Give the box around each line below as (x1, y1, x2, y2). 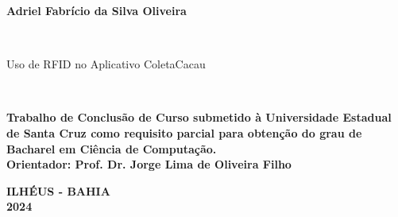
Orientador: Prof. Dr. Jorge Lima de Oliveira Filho (6, 156, 292, 172)
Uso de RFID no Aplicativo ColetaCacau (6, 56, 206, 72)
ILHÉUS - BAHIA (6, 182, 110, 199)
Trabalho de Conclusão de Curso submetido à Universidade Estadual (6, 109, 392, 126)
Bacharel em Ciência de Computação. (6, 140, 217, 157)
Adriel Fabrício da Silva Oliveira (6, 2, 187, 18)
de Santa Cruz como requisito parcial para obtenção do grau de (6, 124, 362, 141)
